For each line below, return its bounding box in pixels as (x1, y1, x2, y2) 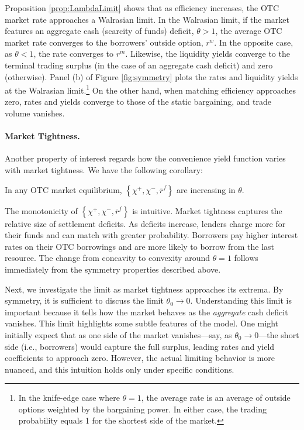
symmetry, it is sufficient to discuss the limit (5, 294, 164, 307)
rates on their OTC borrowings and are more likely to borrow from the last (5, 240, 275, 252)
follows (234, 252, 258, 264)
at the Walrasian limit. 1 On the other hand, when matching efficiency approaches (5, 82, 296, 96)
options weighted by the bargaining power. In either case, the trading (18, 403, 267, 415)
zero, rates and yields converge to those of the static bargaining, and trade (5, 95, 271, 108)
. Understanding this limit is (190, 294, 292, 307)
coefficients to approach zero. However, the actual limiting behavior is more (5, 352, 275, 364)
